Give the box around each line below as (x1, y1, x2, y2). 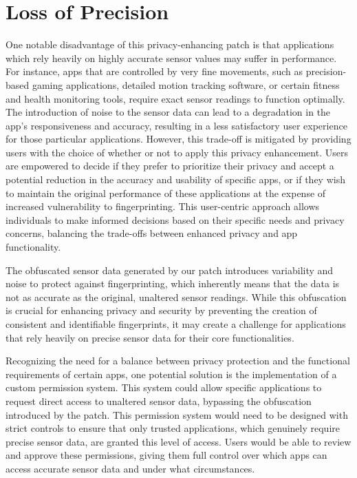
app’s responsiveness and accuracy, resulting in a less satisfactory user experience (6, 118, 347, 132)
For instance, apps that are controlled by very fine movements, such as (6, 64, 303, 79)
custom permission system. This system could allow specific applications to (6, 380, 322, 395)
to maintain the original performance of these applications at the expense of (6, 185, 326, 200)
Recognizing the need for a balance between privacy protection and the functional (6, 353, 350, 368)
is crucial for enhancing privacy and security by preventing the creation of (6, 303, 317, 318)
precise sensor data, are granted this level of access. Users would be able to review (6, 434, 351, 448)
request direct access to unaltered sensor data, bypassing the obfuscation (6, 393, 312, 408)
